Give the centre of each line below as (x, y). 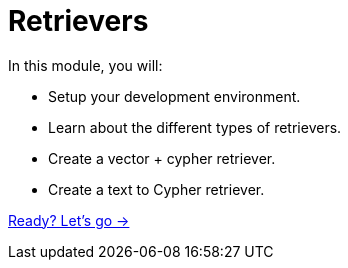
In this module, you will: (85, 65)
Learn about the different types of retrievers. (195, 127)
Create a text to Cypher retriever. (156, 189)
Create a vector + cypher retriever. (162, 158)
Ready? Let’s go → (69, 220)
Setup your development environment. (174, 96)
